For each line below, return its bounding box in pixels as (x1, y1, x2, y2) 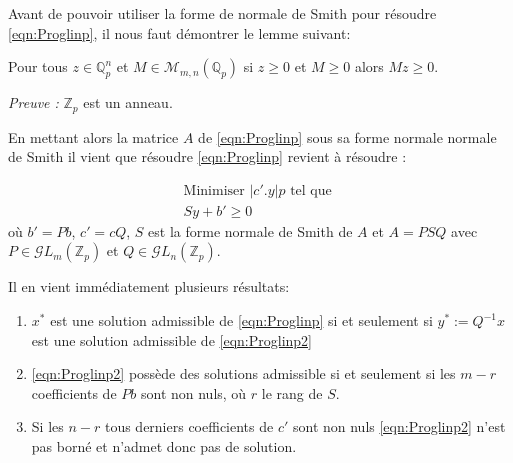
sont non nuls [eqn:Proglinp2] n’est (292, 416, 506, 437)
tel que (290, 183, 332, 198)
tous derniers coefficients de (104, 416, 274, 437)
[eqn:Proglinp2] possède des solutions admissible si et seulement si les (31, 363, 456, 384)
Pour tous (8, 56, 68, 77)
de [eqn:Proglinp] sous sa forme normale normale (198, 126, 497, 147)
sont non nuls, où (140, 382, 247, 403)
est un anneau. (83, 92, 173, 113)
